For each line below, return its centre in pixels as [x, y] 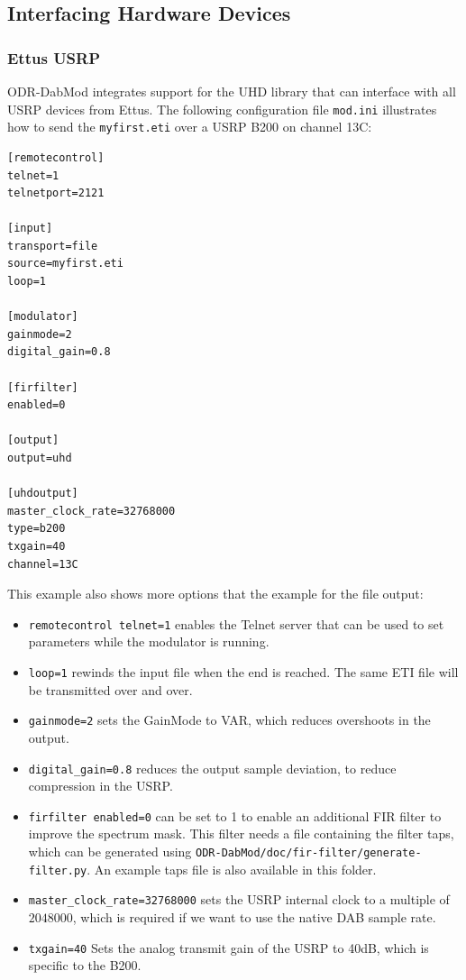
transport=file [53, 246]
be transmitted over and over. [110, 689]
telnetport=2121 [56, 193]
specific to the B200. [85, 965]
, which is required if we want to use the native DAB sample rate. [254, 916]
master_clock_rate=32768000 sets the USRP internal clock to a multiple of [239, 899]
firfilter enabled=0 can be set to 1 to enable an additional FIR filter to [235, 815]
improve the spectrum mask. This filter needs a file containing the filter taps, [241, 833]
